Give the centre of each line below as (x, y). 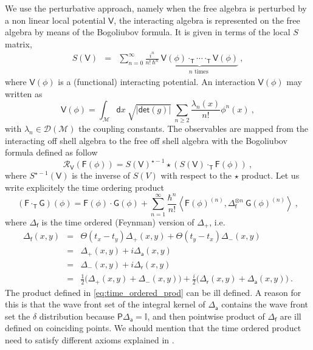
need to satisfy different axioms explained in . (90, 340)
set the (18, 316)
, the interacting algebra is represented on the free (207, 20)
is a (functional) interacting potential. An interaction (156, 81)
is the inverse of (101, 175)
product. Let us (270, 175)
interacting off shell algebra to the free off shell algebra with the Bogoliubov (146, 140)
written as (24, 93)
